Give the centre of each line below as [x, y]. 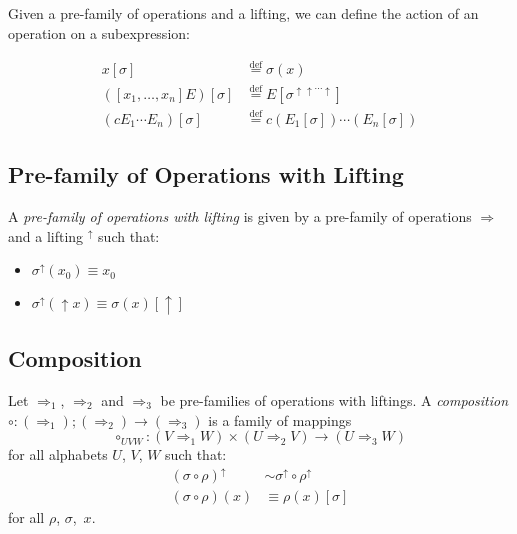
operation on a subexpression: [99, 32]
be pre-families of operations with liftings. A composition [334, 400]
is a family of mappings [280, 419]
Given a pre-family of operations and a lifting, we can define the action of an [243, 13]
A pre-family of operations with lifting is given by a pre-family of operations [240, 216]
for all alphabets [58, 454]
